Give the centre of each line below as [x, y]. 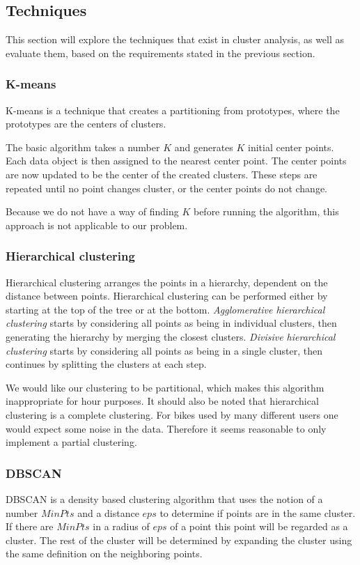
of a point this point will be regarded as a [259, 526]
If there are [30, 526]
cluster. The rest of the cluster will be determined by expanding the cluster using [179, 540]
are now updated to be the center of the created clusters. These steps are [162, 174]
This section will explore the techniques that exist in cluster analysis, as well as [175, 39]
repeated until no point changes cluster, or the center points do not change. [166, 188]
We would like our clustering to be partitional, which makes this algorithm [165, 387]
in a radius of [121, 526]
